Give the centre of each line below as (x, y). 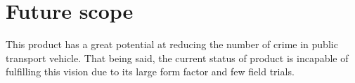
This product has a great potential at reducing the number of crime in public (172, 44)
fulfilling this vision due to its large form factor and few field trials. (150, 71)
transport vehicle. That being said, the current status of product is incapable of (177, 58)
